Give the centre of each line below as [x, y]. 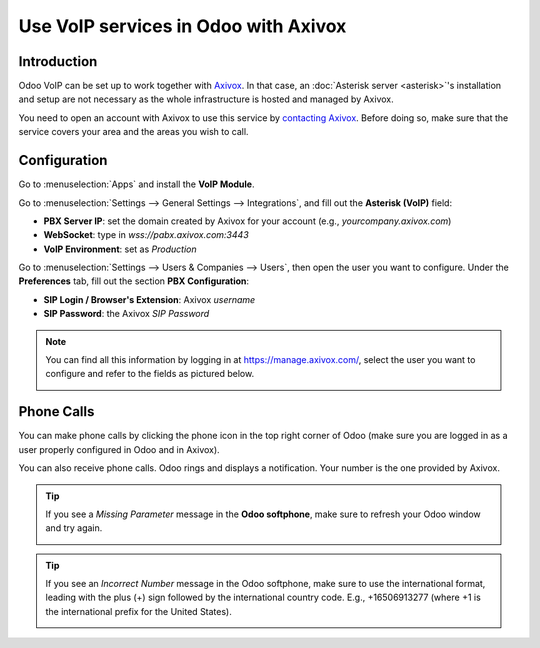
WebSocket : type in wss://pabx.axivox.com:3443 [146, 235]
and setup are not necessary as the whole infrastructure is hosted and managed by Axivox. [206, 99]
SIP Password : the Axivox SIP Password [126, 314]
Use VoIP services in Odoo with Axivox [182, 26]
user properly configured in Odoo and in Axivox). [119, 449]
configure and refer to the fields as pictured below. [150, 374]
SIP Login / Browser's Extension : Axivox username [149, 299]
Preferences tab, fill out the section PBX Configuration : [134, 281]
